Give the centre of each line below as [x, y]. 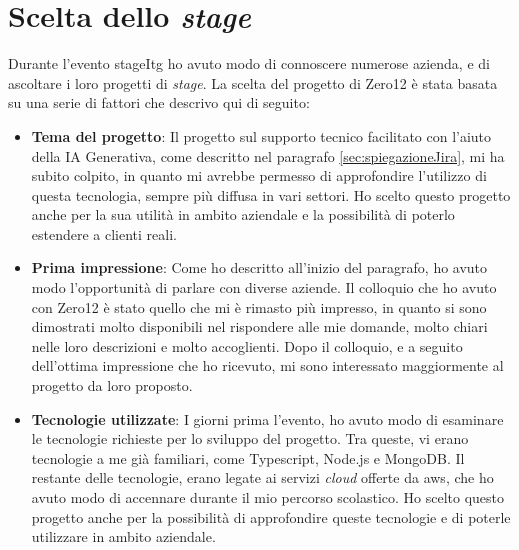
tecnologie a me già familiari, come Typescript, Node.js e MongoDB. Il [248, 457]
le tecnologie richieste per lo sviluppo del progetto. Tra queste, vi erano [250, 438]
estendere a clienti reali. [104, 233]
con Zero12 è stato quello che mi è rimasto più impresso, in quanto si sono [259, 306]
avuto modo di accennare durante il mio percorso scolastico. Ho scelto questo [268, 497]
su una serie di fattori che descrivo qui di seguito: [159, 102]
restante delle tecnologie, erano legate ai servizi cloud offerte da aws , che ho [262, 477]
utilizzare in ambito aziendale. [123, 536]
